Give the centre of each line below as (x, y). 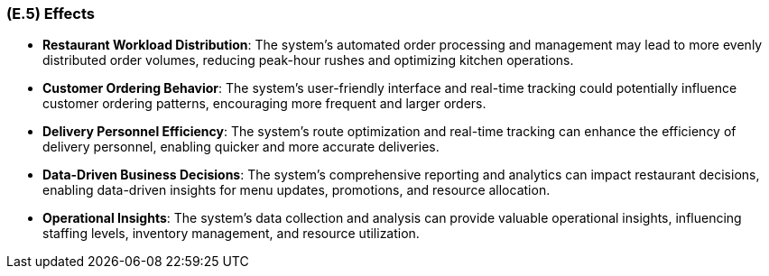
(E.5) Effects (51, 14)
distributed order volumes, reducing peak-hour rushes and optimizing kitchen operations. (308, 60)
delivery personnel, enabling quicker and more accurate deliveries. (241, 147)
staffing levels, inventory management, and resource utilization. (231, 234)
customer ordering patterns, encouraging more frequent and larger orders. (264, 104)
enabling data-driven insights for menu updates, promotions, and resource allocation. (296, 190)
